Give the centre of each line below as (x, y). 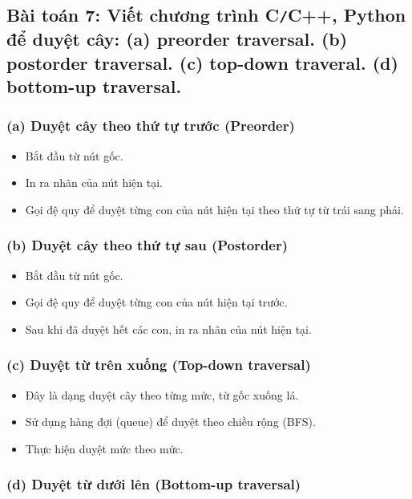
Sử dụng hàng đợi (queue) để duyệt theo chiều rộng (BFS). (170, 422)
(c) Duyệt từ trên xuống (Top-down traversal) (159, 365)
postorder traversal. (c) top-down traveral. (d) (202, 62)
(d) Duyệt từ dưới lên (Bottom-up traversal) (154, 484)
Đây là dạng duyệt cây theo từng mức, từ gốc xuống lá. (162, 394)
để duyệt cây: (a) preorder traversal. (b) (177, 39)
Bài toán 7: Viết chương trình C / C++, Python (206, 15)
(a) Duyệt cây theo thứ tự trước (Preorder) (151, 126)
